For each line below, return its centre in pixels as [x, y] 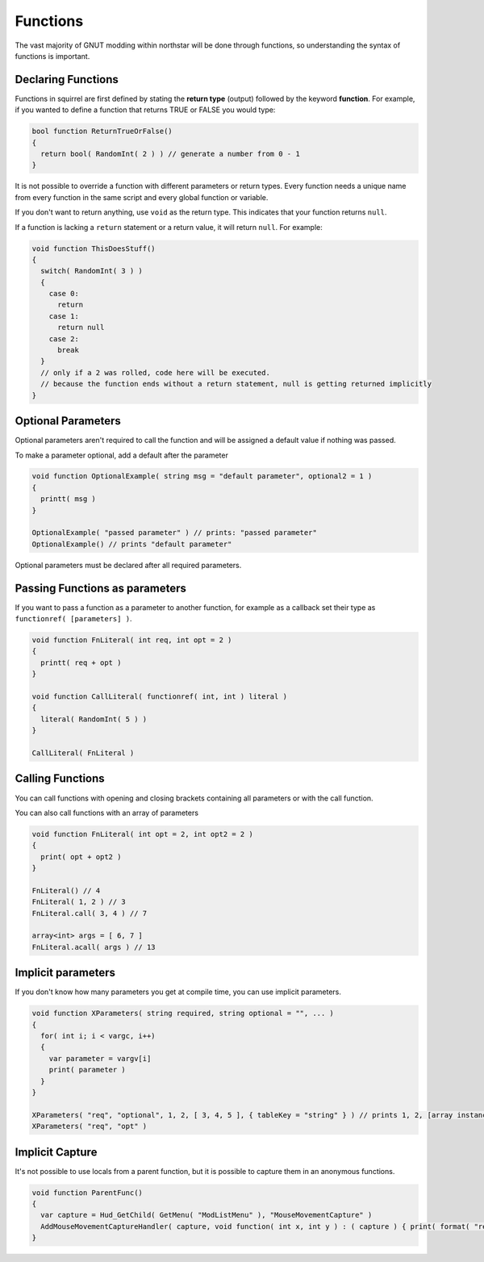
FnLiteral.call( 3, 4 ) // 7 [90, 913]
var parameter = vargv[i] [100, 1058]
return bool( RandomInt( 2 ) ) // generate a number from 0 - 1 [170, 154]
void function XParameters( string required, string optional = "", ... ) [183, 1013]
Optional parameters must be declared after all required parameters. [128, 565]
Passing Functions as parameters [101, 588]
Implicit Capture [56, 1152]
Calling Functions [60, 779]
